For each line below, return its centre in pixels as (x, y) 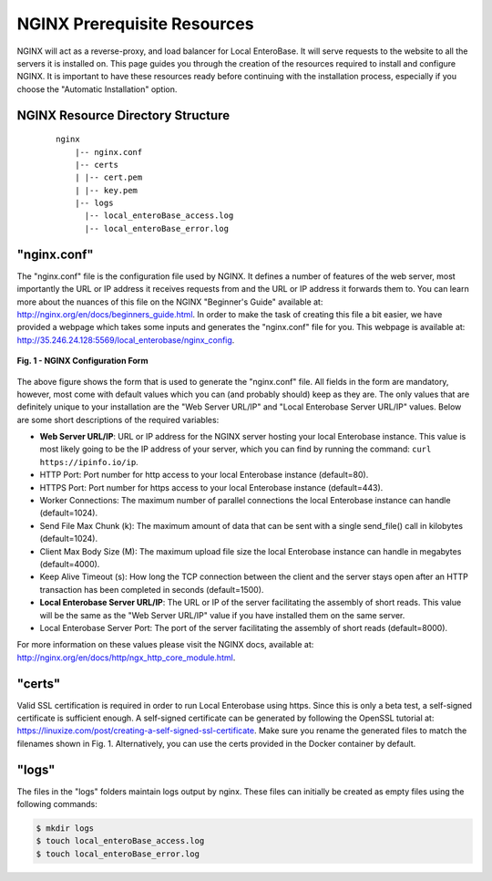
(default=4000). (70, 564)
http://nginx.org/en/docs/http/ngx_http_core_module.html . (126, 658)
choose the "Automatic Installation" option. (97, 89)
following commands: (57, 804)
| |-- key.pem (106, 190)
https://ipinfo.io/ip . (89, 461)
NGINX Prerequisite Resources (135, 24)
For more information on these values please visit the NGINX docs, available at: (165, 645)
